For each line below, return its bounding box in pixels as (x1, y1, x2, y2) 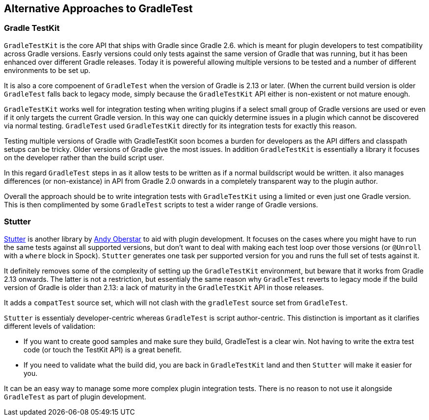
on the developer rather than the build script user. (4, 153, 164, 162)
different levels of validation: (4, 321, 96, 330)
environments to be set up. (4, 66, 91, 74)
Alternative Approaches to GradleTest (4, 2, 193, 15)
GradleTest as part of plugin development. (4, 392, 146, 401)
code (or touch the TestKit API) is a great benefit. (24, 345, 182, 354)
